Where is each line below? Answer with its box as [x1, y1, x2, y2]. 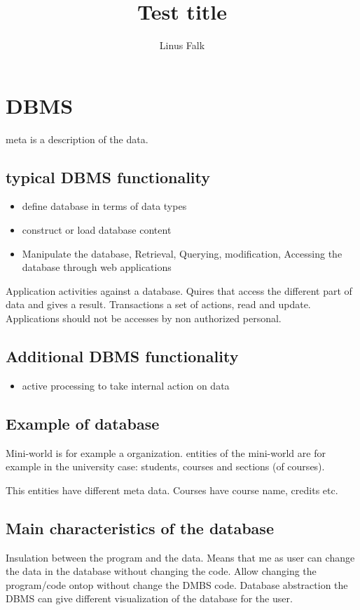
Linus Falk [159, 38, 205, 53]
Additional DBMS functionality [6, 345, 239, 366]
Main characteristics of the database [6, 517, 274, 538]
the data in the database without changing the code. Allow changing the [6, 564, 317, 578]
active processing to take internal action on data [22, 378, 230, 392]
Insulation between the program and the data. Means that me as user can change [6, 550, 355, 564]
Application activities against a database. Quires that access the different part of [6, 283, 352, 298]
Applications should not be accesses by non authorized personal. [6, 311, 282, 326]
